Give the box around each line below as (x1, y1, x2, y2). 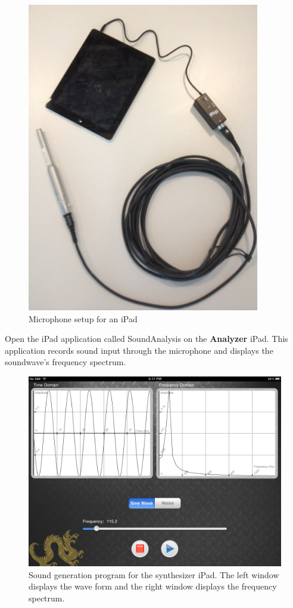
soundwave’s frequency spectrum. (5, 356, 126, 368)
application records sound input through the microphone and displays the (5, 344, 273, 356)
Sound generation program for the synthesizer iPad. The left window (29, 568, 279, 581)
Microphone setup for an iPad (29, 312, 138, 325)
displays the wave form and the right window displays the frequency (29, 580, 277, 592)
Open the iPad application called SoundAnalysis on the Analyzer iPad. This (5, 332, 288, 345)
